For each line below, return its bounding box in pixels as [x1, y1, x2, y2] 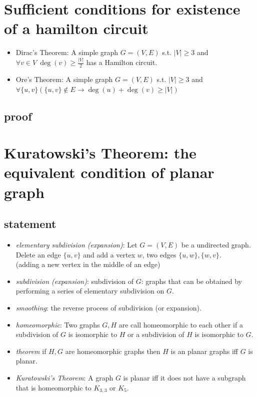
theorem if [15, 345, 46, 356]
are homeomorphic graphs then [65, 345, 160, 356]
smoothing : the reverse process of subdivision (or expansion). [15, 302, 201, 312]
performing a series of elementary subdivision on [15, 285, 164, 296]
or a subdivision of [127, 329, 184, 339]
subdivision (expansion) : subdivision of [15, 275, 134, 286]
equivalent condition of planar [4, 162, 214, 182]
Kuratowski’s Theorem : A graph [15, 372, 113, 382]
